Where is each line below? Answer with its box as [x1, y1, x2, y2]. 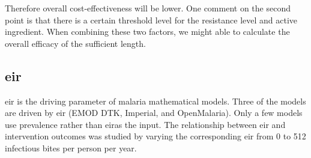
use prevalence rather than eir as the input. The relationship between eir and [5, 118, 286, 130]
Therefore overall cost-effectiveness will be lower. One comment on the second [5, 2, 291, 14]
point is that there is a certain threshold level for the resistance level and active [5, 13, 298, 26]
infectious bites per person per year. [5, 141, 137, 154]
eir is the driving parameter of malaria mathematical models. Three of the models [5, 94, 306, 107]
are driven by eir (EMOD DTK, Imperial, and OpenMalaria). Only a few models [5, 106, 303, 119]
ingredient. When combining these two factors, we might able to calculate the [5, 25, 290, 38]
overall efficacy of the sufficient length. [5, 37, 146, 49]
